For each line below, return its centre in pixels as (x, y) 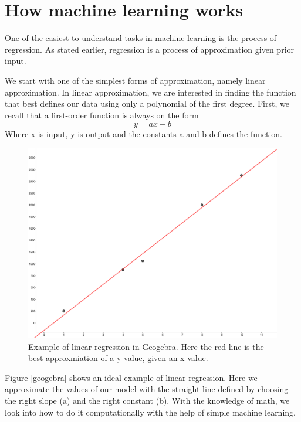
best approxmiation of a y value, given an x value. (118, 358)
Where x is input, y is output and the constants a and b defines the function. (143, 134)
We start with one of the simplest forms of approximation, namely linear (135, 80)
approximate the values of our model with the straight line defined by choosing (147, 389)
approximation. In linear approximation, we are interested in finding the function (150, 92)
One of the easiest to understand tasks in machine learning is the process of (141, 38)
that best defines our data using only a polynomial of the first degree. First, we (147, 103)
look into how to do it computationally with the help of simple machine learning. (150, 412)
